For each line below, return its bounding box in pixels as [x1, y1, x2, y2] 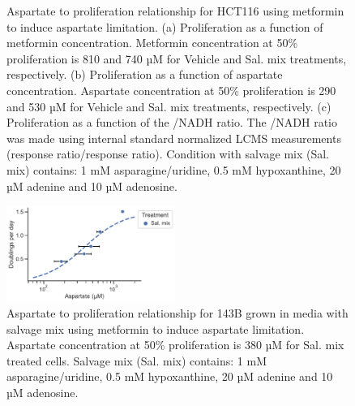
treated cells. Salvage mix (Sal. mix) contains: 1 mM [6, 352, 267, 369]
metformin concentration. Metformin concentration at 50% [6, 34, 298, 51]
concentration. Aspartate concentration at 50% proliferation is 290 [6, 81, 336, 98]
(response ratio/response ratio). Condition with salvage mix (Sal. [6, 145, 330, 162]
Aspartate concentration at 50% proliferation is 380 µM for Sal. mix [6, 336, 344, 353]
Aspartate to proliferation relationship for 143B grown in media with [6, 304, 349, 322]
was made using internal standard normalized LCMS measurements [6, 129, 341, 146]
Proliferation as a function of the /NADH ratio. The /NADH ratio [6, 114, 338, 131]
